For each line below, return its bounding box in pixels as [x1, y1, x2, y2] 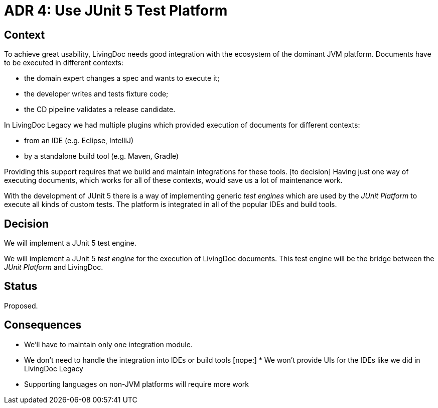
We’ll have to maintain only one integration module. [24, 340, 193, 349]
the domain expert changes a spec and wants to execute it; [24, 74, 220, 83]
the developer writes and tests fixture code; [24, 89, 169, 98]
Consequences [4, 319, 82, 332]
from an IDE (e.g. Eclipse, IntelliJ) [24, 136, 133, 145]
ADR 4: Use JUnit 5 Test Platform [4, 2, 228, 19]
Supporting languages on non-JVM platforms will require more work [24, 379, 249, 388]
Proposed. [4, 301, 38, 310]
